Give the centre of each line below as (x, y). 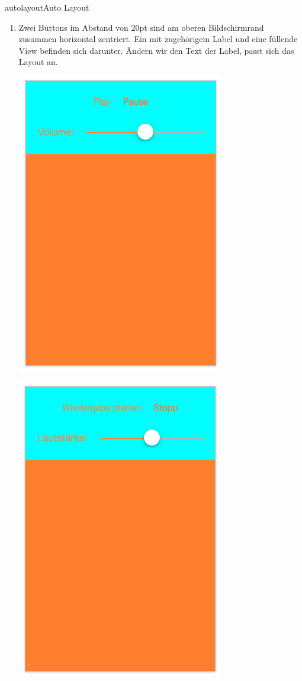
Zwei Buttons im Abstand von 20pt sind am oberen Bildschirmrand (141, 27)
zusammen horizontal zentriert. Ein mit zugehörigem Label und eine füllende (158, 39)
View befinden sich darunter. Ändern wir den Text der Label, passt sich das (156, 50)
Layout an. (38, 62)
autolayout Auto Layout (47, 7)
